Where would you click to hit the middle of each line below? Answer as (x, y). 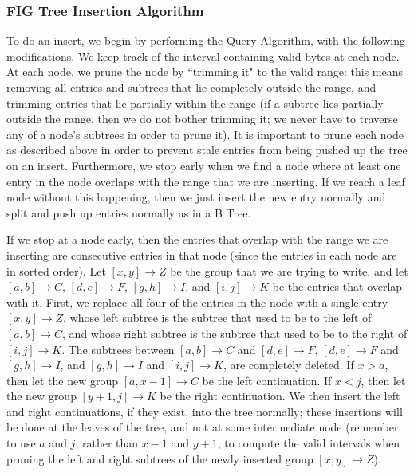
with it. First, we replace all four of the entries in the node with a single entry (197, 302)
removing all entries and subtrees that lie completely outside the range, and (191, 87)
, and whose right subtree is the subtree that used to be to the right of (235, 333)
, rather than (107, 443)
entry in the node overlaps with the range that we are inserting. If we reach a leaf (206, 181)
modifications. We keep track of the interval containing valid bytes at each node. (203, 56)
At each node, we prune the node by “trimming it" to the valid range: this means (205, 72)
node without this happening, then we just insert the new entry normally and (196, 197)
